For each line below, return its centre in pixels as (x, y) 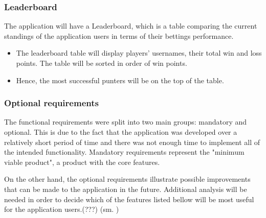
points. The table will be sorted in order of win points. (102, 63)
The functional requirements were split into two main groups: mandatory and (126, 122)
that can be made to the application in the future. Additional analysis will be (126, 189)
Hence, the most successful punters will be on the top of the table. (120, 80)
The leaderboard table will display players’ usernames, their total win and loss (139, 53)
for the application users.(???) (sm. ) (62, 209)
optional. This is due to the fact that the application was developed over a (121, 132)
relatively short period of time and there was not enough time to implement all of (132, 142)
